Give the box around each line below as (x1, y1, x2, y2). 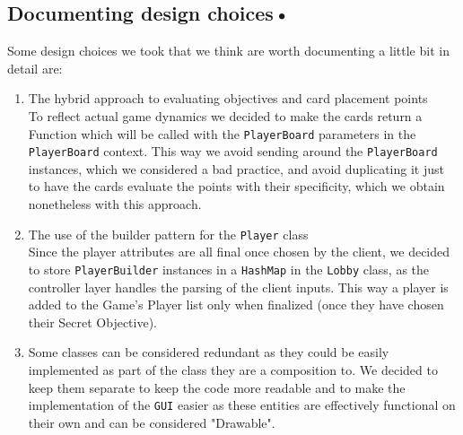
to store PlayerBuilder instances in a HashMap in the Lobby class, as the (28, 259, 430, 278)
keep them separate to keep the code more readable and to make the (28, 378, 406, 396)
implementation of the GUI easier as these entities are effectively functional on (28, 396, 456, 414)
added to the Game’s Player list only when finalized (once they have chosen (28, 295, 444, 314)
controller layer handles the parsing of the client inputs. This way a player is (28, 277, 449, 296)
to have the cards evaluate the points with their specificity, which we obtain (28, 177, 445, 196)
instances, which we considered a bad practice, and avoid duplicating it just (28, 159, 444, 178)
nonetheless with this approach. (28, 195, 202, 213)
